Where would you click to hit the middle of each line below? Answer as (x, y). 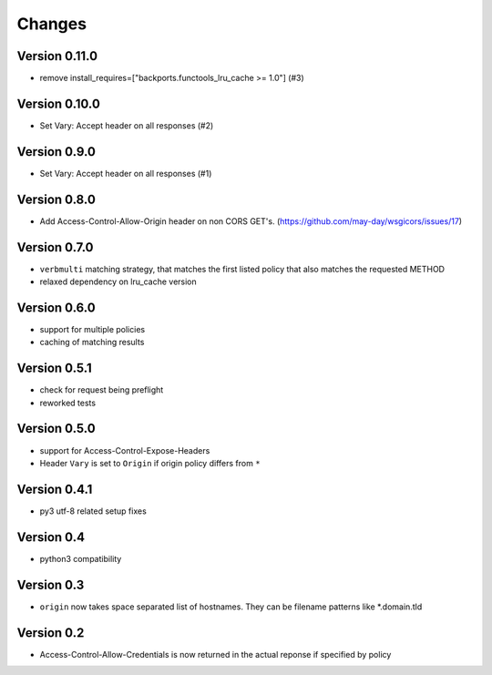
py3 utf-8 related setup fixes (93, 511)
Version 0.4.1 (55, 489)
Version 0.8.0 (56, 199)
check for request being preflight (102, 390)
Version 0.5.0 (56, 429)
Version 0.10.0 (58, 103)
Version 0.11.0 (57, 56)
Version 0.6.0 (56, 307)
